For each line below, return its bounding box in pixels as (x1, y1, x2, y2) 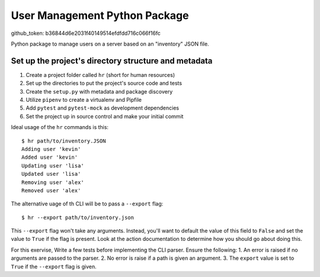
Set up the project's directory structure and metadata (11, 56, 213, 66)
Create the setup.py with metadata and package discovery (25, 88, 173, 95)
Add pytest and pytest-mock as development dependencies (25, 104, 180, 112)
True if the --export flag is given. (11, 263, 97, 270)
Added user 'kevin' (21, 154, 78, 161)
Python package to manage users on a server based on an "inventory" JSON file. (11, 40, 210, 47)
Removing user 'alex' (21, 179, 84, 186)
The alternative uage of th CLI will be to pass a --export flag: (11, 200, 164, 207)
